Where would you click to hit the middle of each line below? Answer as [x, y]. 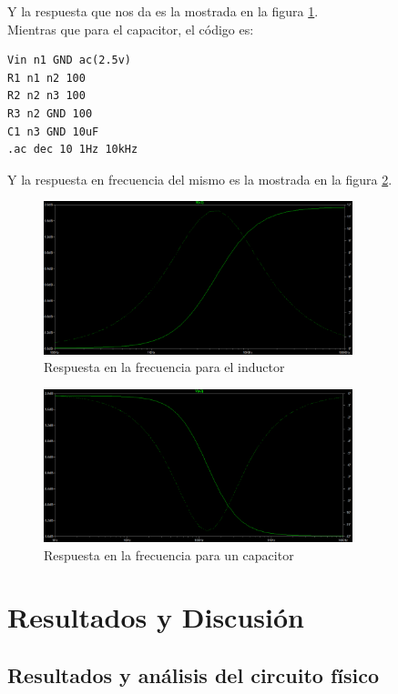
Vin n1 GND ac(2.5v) [70, 60]
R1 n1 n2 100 [46, 78]
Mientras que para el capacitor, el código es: [131, 29]
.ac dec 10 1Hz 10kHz [73, 150]
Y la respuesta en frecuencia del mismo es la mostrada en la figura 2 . [200, 179]
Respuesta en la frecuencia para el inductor [164, 367]
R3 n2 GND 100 [50, 113]
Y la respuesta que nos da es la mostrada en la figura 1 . [163, 11]
